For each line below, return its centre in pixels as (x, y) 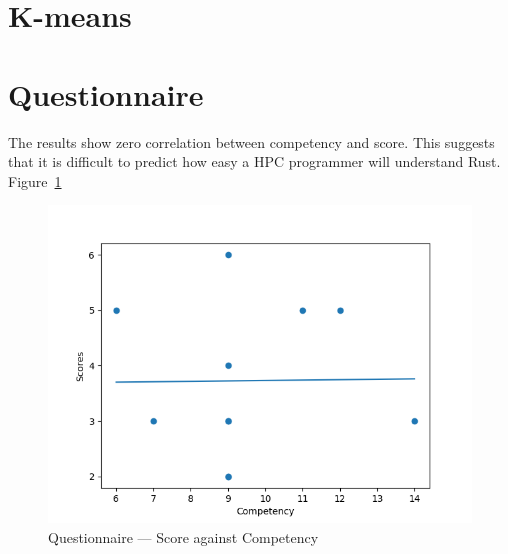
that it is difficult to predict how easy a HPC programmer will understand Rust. (254, 161)
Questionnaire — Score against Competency (183, 536)
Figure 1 (35, 180)
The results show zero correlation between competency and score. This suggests (251, 141)
